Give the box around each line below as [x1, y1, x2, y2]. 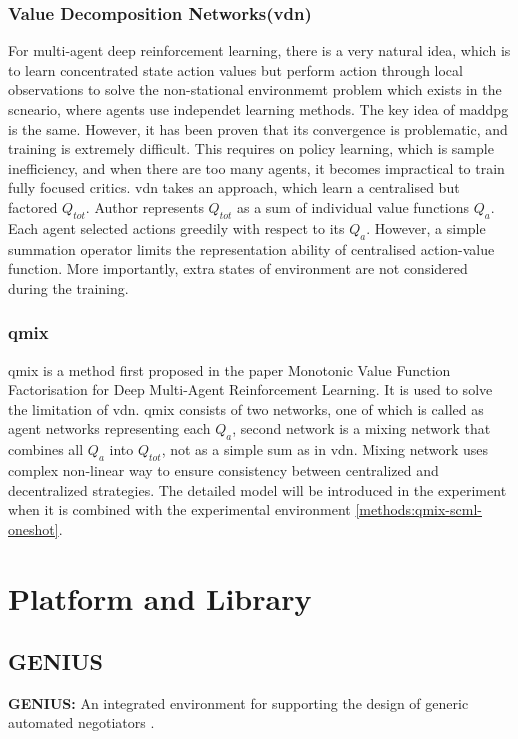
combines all [8, 439, 84, 460]
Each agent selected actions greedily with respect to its [8, 217, 345, 238]
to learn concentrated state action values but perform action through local [8, 59, 463, 80]
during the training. [8, 277, 129, 298]
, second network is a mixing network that [232, 418, 491, 439]
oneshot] [8, 518, 59, 539]
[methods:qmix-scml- [355, 499, 482, 520]
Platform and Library [8, 577, 312, 618]
